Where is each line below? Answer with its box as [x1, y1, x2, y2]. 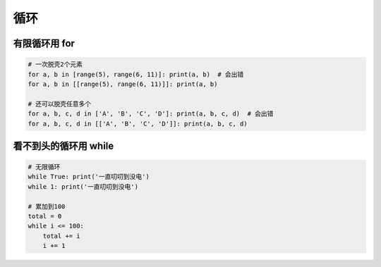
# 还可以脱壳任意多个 [28, 99, 92, 108]
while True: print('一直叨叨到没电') [28, 173, 150, 181]
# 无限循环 [28, 163, 61, 171]
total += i [42, 232, 80, 240]
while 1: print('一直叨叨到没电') [28, 182, 139, 190]
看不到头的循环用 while [13, 139, 114, 151]
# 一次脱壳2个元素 [28, 61, 83, 68]
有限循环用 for [13, 37, 75, 49]
